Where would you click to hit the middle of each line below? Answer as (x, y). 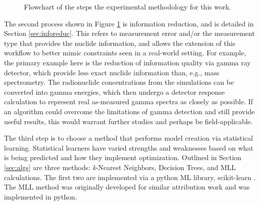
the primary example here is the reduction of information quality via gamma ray (127, 62)
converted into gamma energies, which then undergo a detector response (114, 92)
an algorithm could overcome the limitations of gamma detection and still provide (129, 111)
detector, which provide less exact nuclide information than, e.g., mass (112, 72)
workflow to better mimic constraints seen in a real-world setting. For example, (125, 53)
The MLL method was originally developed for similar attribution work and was (127, 187)
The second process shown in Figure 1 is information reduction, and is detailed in (129, 23)
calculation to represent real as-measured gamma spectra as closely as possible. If (128, 102)
